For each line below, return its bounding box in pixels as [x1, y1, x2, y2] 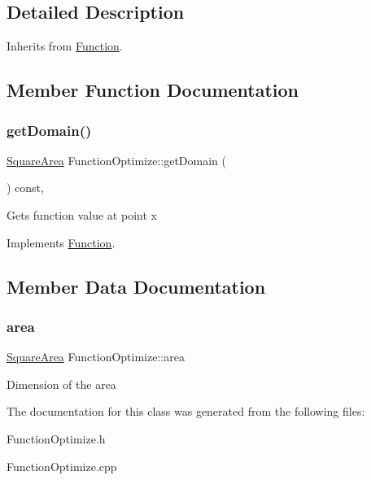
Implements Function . [7, 233, 116, 251]
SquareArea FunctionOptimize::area [7, 348, 185, 365]
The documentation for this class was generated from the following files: [7, 403, 365, 420]
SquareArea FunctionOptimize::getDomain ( [7, 151, 227, 168]
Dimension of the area [7, 375, 116, 392]
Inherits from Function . [7, 37, 123, 55]
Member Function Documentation [7, 77, 299, 103]
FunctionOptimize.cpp [7, 457, 117, 474]
